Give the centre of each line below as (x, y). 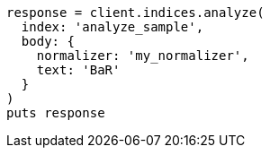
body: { (48, 41)
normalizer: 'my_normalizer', (143, 56)
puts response (56, 113)
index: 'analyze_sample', (112, 27)
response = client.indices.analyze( (135, 13)
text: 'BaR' (78, 70)
